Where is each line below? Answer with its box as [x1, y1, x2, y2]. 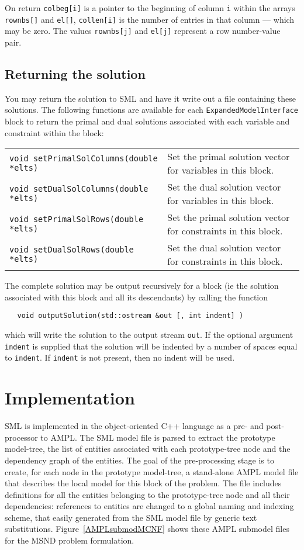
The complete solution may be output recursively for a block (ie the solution [5, 279, 279, 292]
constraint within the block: [5, 126, 104, 139]
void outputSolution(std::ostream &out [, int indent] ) [17, 312, 244, 320]
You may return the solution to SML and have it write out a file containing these [5, 92, 296, 104]
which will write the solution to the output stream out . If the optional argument [5, 328, 293, 341]
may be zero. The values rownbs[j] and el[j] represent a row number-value [5, 25, 281, 37]
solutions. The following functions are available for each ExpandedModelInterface [5, 103, 298, 116]
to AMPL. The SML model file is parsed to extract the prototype [40, 431, 275, 443]
